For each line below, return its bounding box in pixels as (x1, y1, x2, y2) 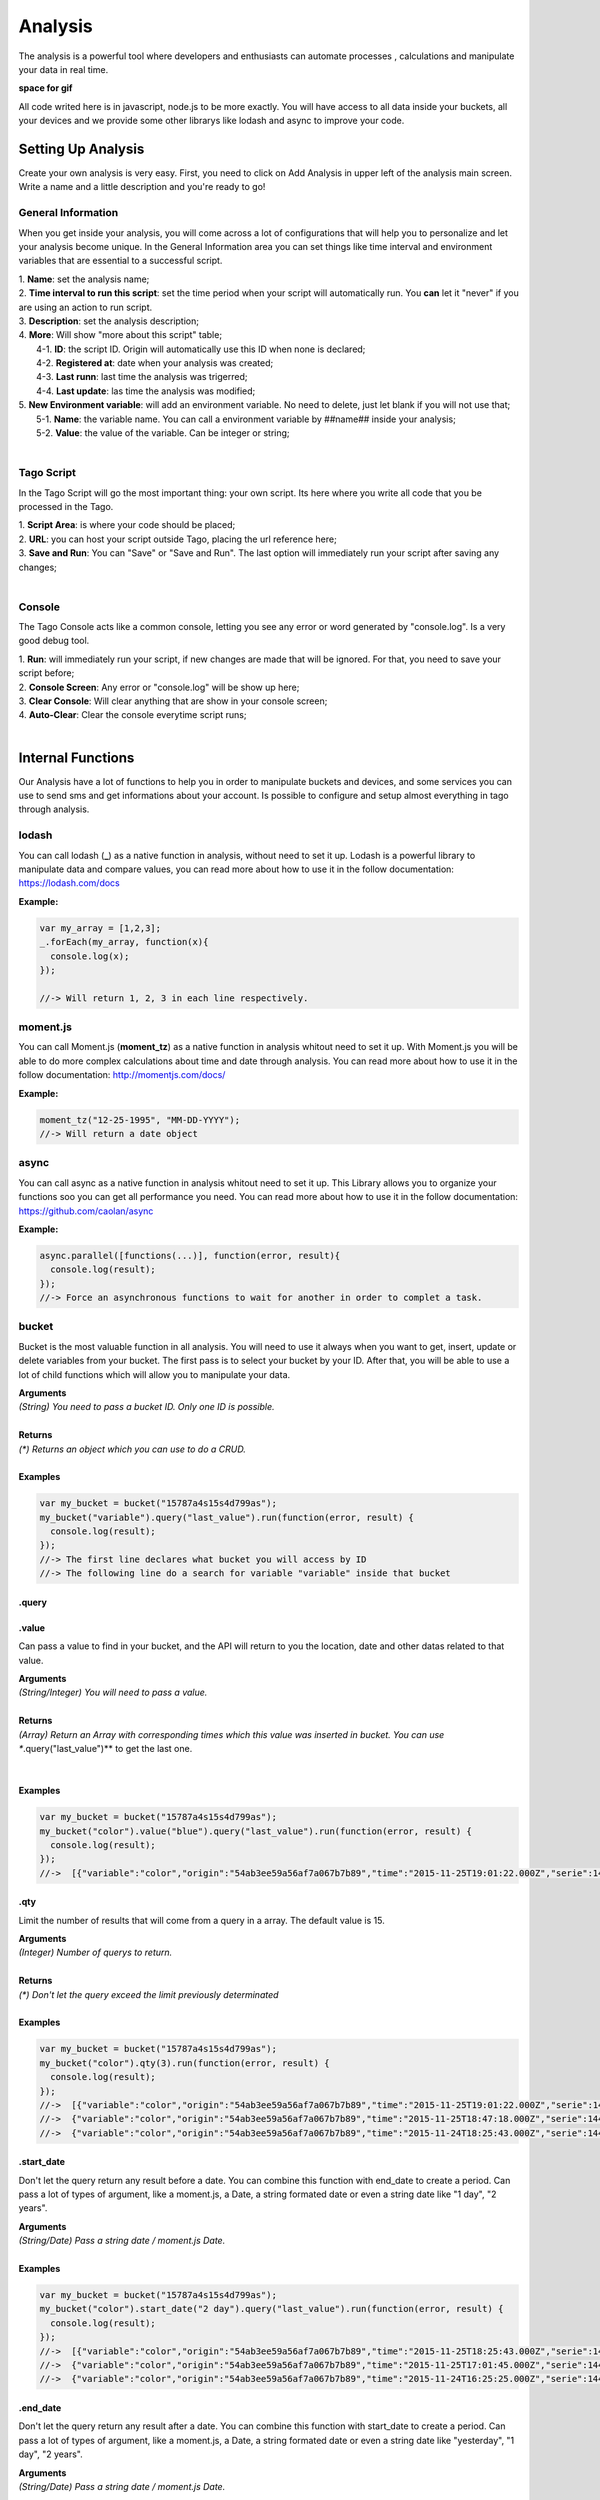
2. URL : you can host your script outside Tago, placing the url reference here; (18, 533, 337, 545)
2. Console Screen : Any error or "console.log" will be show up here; (18, 681, 300, 693)
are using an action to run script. (18, 301, 153, 313)
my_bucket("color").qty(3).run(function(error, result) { (39, 2057, 330, 2069)
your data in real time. (18, 63, 109, 75)
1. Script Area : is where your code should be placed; (18, 519, 236, 531)
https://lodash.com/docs (18, 877, 120, 889)
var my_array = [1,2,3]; (39, 922, 162, 934)
